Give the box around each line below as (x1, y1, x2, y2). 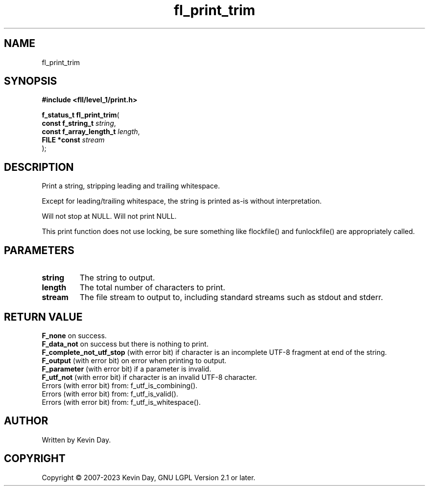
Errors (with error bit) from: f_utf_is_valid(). (42, 389, 178, 398)
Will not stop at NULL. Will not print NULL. (42, 212, 177, 221)
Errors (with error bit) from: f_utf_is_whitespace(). (42, 397, 201, 406)
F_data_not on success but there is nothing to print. (42, 339, 209, 348)
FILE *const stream (42, 136, 105, 144)
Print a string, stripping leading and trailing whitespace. (42, 182, 220, 190)
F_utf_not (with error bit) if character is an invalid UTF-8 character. (42, 373, 257, 381)
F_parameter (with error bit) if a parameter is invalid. (42, 364, 212, 373)
